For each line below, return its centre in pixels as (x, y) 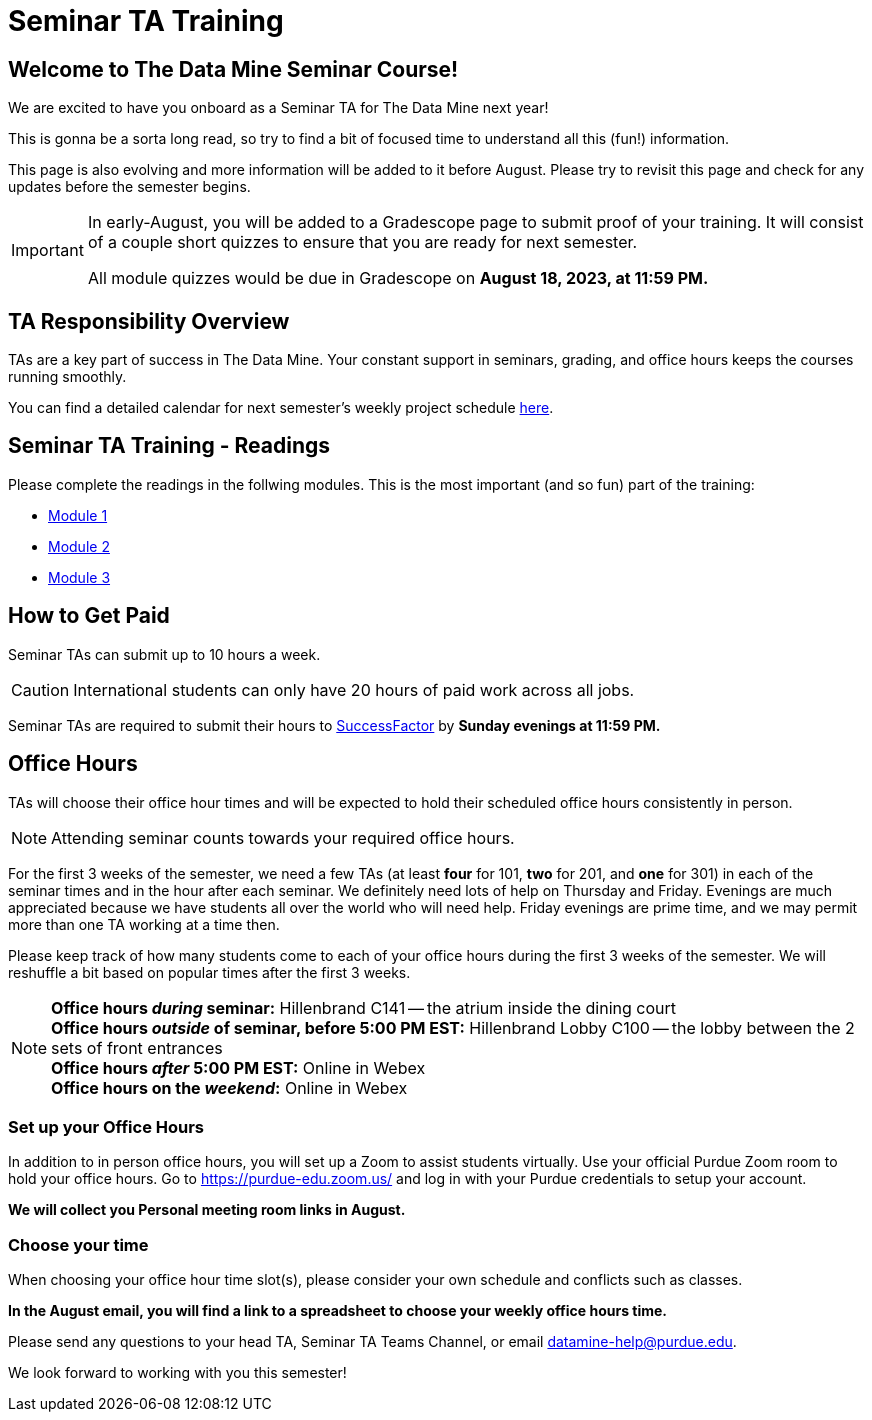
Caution (40, 689)
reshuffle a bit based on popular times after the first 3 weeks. (209, 972)
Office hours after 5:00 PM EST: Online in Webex (238, 1067)
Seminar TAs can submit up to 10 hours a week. (164, 654)
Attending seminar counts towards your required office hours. (283, 837)
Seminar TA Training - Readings (169, 446)
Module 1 (78, 515)
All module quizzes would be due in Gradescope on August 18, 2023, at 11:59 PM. (398, 278)
